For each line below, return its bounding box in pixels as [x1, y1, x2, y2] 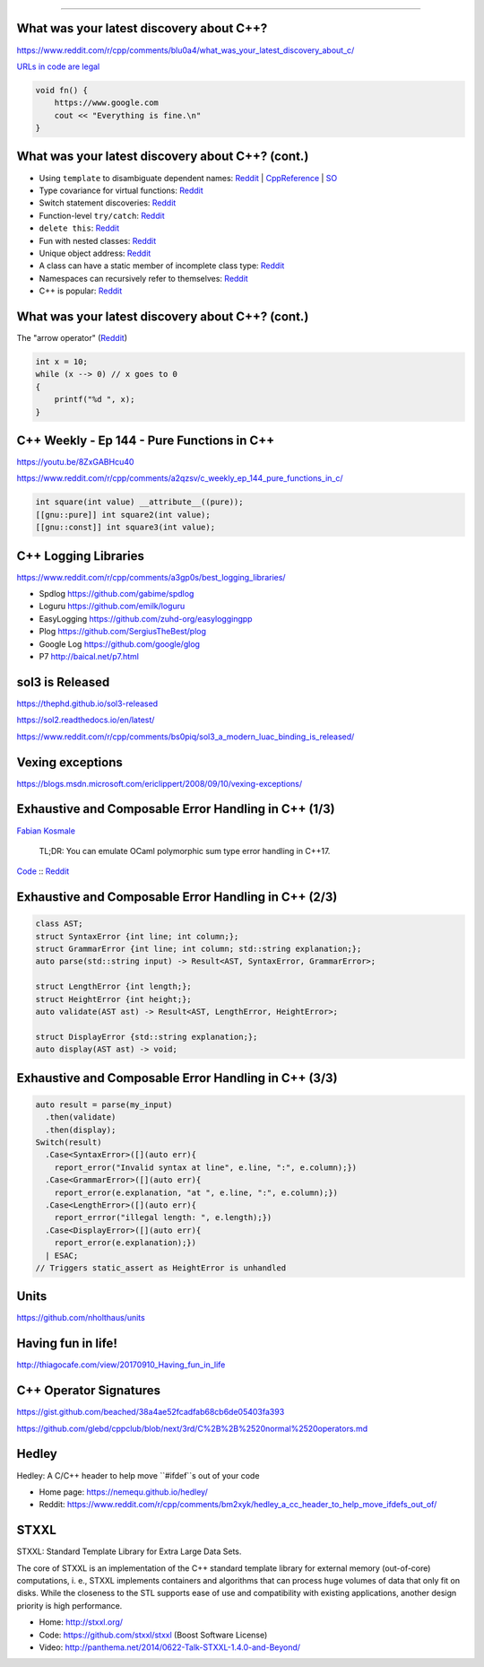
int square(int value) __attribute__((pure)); [35, 497, 244, 507]
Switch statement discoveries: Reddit [39, 197, 177, 208]
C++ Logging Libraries [16, 548, 145, 563]
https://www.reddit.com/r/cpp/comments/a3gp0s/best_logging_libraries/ [16, 572, 286, 582]
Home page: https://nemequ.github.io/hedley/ [39, 1486, 208, 1497]
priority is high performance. [16, 1600, 123, 1610]
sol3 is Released [16, 674, 110, 690]
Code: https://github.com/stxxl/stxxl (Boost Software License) [39, 1629, 268, 1640]
